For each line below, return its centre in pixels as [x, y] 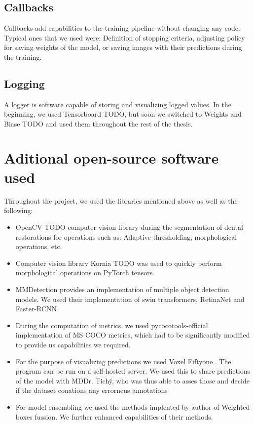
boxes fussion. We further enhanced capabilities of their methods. [114, 416]
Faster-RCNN [36, 309]
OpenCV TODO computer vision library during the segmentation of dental [129, 227]
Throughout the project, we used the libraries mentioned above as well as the [121, 200]
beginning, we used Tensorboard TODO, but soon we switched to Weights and [123, 114]
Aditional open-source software [111, 157]
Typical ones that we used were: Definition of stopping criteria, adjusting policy [125, 37]
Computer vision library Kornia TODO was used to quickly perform [119, 263]
